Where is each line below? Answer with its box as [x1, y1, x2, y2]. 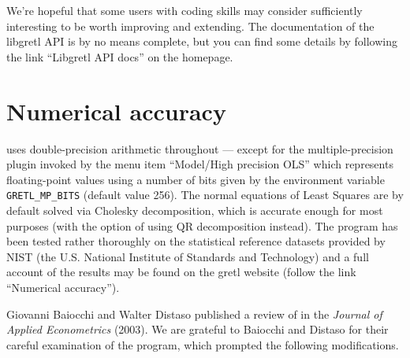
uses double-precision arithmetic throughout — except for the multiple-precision [6, 140, 393, 157]
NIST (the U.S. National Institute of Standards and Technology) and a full [6, 248, 369, 264]
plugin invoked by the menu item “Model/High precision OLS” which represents [6, 156, 393, 172]
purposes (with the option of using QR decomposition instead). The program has [6, 217, 398, 234]
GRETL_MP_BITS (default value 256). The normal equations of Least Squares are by [6, 186, 404, 203]
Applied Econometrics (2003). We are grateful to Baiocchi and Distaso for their [6, 321, 389, 338]
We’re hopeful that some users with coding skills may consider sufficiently [6, 2, 363, 18]
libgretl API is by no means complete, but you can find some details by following [6, 33, 397, 50]
